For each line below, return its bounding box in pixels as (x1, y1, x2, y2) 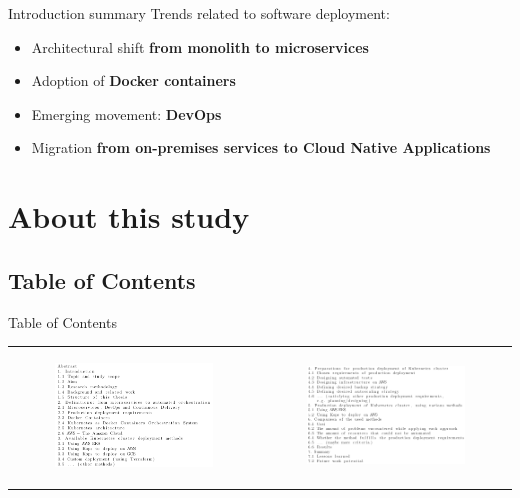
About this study (8, 196, 250, 237)
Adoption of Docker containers (31, 70, 236, 91)
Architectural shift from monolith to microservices (31, 36, 369, 57)
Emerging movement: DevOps (31, 103, 222, 124)
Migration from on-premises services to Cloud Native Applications (31, 137, 491, 158)
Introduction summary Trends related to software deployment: (8, 3, 390, 23)
